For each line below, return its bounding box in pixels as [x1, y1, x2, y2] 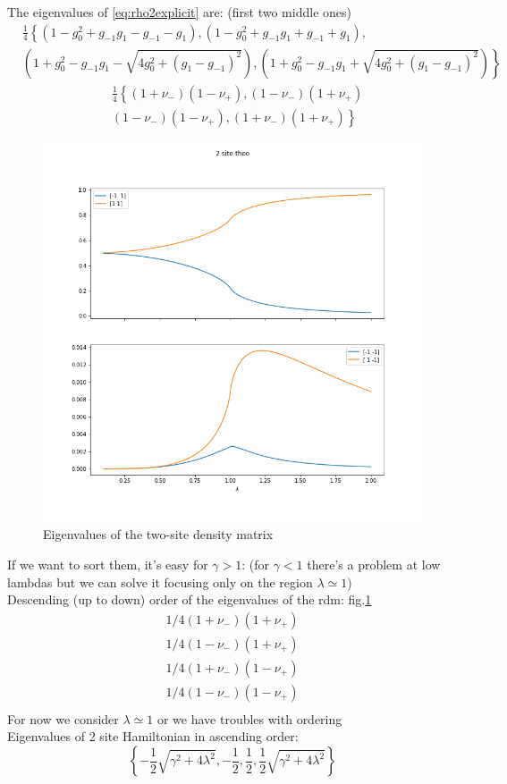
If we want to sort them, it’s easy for [7, 554, 208, 573]
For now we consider [7, 709, 119, 728]
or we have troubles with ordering [156, 709, 342, 728]
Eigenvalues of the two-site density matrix [43, 525, 274, 544]
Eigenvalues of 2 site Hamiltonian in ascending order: [7, 727, 299, 746]
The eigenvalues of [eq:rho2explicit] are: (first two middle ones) [7, 3, 351, 21]
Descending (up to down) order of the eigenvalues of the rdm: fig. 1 [7, 590, 372, 609]
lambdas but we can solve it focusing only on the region [7, 572, 313, 591]
